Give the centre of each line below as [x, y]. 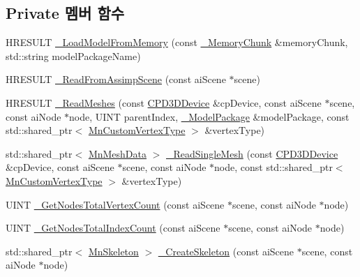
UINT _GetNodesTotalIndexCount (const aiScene [113, 228]
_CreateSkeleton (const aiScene [226, 251]
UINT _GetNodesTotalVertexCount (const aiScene [115, 204]
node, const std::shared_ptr [273, 167]
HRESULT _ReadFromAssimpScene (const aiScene [116, 79]
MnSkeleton [113, 251]
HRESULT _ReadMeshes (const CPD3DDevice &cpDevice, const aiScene [164, 102]
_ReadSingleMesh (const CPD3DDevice [252, 153]
